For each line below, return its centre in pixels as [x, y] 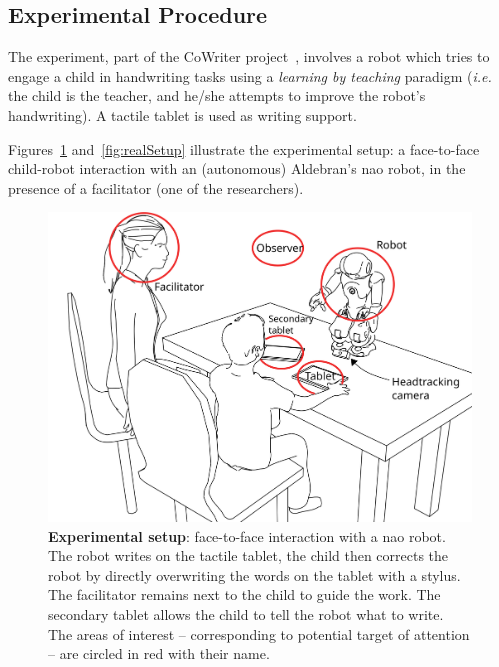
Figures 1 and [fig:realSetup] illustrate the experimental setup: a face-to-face [244, 148]
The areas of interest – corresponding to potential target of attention [259, 633]
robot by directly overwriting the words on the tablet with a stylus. [254, 574]
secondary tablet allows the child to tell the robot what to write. [246, 613]
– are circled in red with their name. [159, 653]
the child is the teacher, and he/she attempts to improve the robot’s [217, 95]
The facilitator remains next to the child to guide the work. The [244, 594]
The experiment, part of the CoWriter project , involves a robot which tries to [249, 56]
